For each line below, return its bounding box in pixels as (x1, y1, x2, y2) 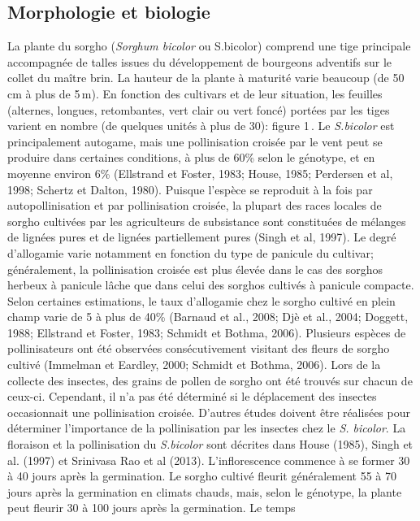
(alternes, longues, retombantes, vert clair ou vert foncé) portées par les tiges (7, 101, 390, 118)
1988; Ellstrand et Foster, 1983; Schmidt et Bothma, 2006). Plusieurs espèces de (7, 323, 406, 341)
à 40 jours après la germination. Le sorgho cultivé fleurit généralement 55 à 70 (7, 467, 396, 484)
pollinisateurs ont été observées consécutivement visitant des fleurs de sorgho (7, 340, 390, 357)
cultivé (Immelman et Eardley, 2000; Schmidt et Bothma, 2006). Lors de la (7, 356, 381, 373)
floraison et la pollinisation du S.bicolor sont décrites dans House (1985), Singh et (7, 436, 414, 453)
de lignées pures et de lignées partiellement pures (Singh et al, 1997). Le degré (7, 228, 396, 245)
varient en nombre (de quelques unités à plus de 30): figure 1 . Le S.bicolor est (7, 117, 395, 134)
